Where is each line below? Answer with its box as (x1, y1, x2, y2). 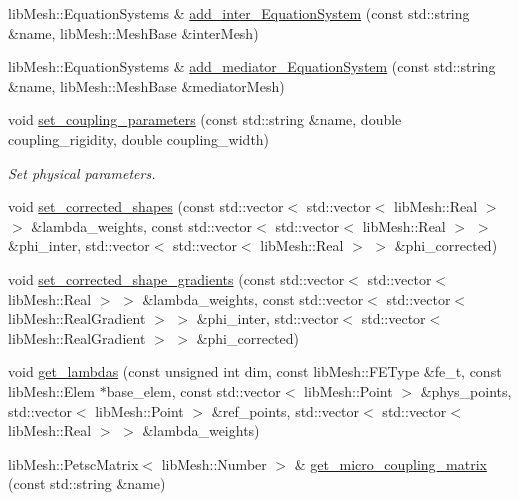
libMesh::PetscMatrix (8, 453, 139, 474)
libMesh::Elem (8, 380, 96, 401)
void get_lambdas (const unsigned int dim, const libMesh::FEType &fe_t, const (8, 361, 502, 382)
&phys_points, (420, 380, 512, 401)
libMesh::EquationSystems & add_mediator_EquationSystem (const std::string (8, 56, 496, 77)
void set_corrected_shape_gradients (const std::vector (8, 268, 345, 289)
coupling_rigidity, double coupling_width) (8, 128, 270, 149)
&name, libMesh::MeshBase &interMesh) (8, 22, 259, 43)
